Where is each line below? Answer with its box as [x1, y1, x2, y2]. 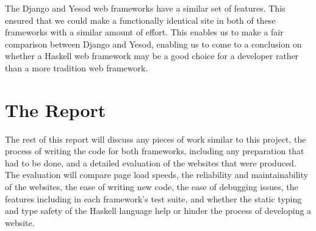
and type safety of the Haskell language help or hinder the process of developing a [5, 204, 312, 217]
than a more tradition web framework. [5, 61, 148, 74]
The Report [5, 97, 106, 122]
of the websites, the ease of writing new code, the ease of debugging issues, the [5, 180, 298, 193]
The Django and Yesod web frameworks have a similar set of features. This [5, 2, 285, 14]
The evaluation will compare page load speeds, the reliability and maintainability [5, 168, 308, 181]
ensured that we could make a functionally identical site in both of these [5, 13, 276, 26]
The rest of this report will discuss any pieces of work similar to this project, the [5, 132, 306, 145]
